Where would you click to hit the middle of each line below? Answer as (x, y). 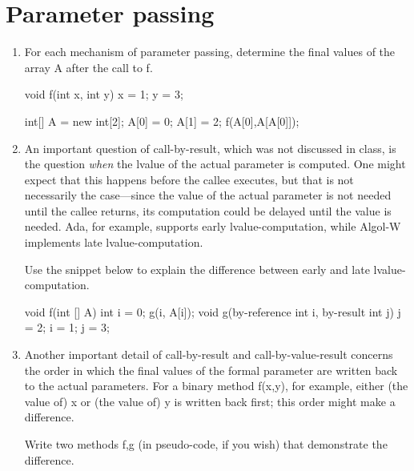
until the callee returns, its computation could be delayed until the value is (208, 210)
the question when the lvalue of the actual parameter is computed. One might (215, 164)
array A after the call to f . (88, 67)
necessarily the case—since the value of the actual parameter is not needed (208, 195)
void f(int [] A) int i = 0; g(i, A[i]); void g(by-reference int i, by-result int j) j (213, 311)
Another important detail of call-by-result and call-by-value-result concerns (209, 354)
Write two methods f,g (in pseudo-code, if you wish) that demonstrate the (206, 444)
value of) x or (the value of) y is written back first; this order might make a (210, 401)
